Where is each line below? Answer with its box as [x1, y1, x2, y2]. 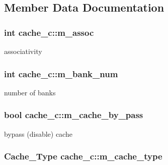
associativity [4, 46, 42, 56]
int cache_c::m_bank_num [4, 67, 118, 80]
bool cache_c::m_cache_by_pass [4, 108, 143, 121]
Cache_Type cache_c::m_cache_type [4, 150, 162, 162]
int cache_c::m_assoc [4, 26, 94, 38]
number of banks [4, 87, 56, 97]
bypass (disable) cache [4, 128, 72, 139]
